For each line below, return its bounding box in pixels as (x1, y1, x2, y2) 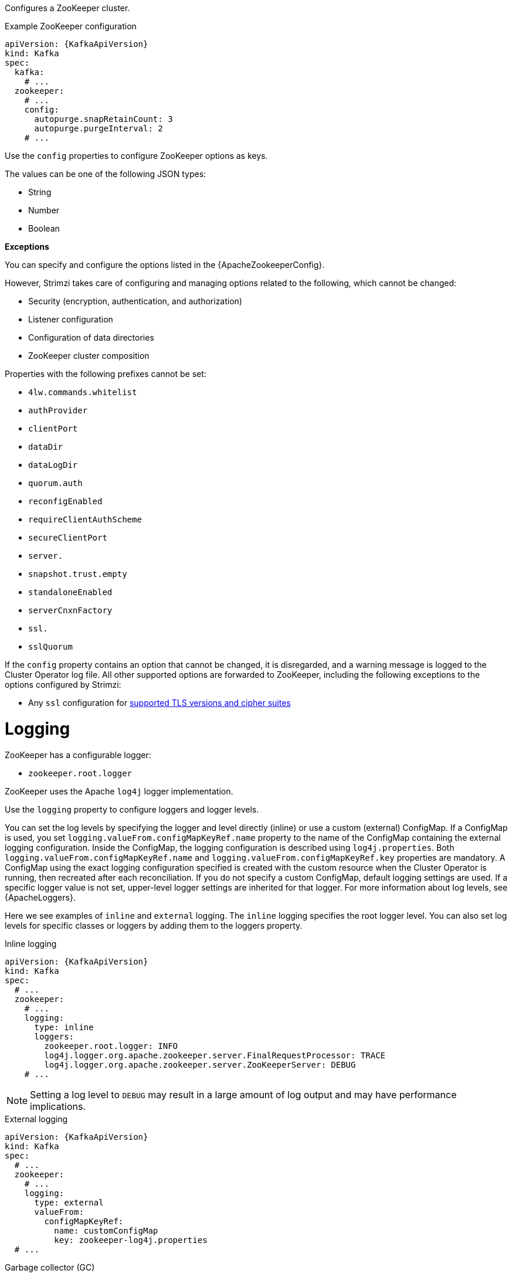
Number (28, 205, 60, 215)
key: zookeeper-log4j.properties (54, 1235, 208, 1245)
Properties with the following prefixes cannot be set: (5, 369, 206, 379)
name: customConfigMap (54, 1225, 158, 1235)
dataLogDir (28, 460, 78, 470)
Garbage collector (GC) (5, 1262, 95, 1272)
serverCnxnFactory (28, 606, 113, 615)
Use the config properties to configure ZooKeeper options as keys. (5, 151, 268, 161)
